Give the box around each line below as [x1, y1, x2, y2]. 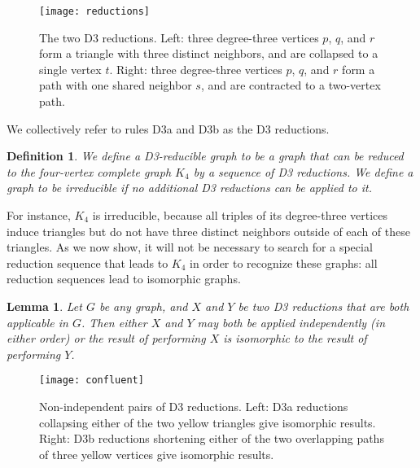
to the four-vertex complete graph [7, 163, 172, 180]
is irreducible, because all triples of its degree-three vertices [92, 207, 388, 223]
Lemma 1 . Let [7, 297, 82, 314]
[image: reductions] [39, 6, 151, 17]
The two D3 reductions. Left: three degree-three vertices [39, 28, 319, 46]
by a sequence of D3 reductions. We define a [193, 163, 413, 180]
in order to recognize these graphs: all [190, 254, 378, 271]
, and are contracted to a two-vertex [200, 77, 381, 94]
